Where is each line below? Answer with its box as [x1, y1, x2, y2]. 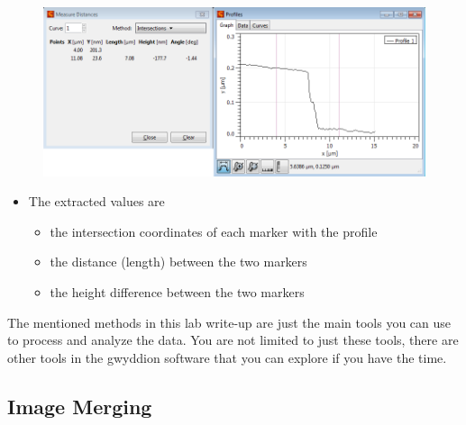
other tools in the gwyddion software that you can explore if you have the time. [7, 348, 447, 366]
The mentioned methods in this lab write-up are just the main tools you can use [7, 312, 452, 331]
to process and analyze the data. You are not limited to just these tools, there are [7, 330, 459, 349]
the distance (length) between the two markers [50, 252, 307, 271]
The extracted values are [28, 192, 165, 211]
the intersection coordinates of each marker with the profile [50, 222, 378, 240]
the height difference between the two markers [50, 283, 305, 302]
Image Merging [7, 392, 152, 420]
